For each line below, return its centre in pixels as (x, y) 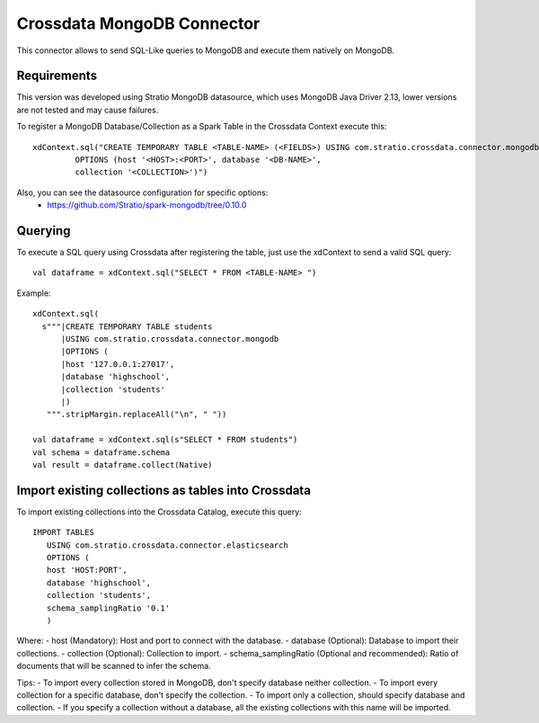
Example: (34, 293)
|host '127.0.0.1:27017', (118, 364)
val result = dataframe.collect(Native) (123, 464)
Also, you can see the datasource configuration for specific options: (142, 192)
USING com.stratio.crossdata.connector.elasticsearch (168, 545)
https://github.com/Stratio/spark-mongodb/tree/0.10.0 (147, 205)
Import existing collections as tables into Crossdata (164, 490)
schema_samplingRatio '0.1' (108, 608)
